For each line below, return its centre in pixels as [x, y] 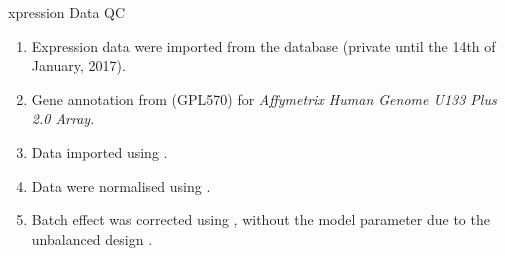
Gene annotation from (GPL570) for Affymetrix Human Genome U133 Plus [264, 98]
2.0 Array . [63, 118]
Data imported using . [99, 151]
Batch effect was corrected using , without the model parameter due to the [260, 219]
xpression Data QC [67, 12]
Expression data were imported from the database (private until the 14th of [263, 45]
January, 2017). [78, 65]
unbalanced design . [92, 238]
